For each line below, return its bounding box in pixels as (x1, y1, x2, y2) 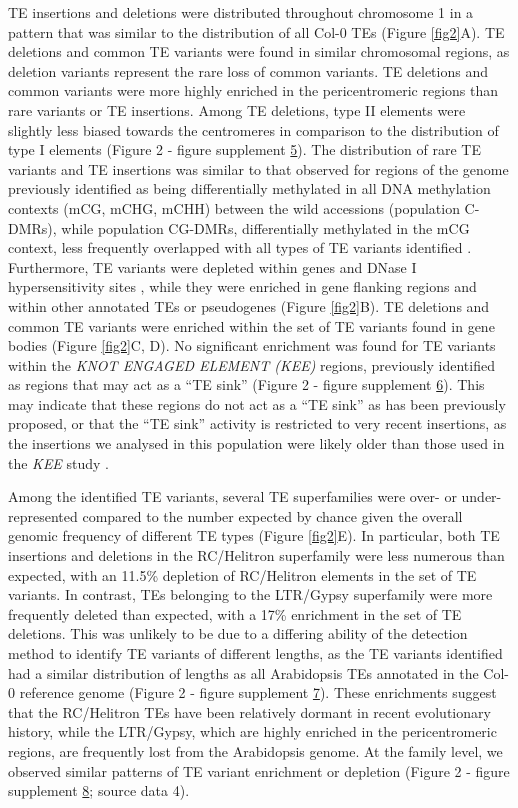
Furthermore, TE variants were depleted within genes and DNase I (8, 256, 417, 277)
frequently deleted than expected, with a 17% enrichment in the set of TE (8, 603, 462, 624)
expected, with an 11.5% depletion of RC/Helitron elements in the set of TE (8, 564, 477, 585)
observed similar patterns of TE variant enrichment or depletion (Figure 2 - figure (8, 760, 510, 781)
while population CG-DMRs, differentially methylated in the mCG (61, 217, 470, 238)
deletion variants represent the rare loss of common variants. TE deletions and (8, 60, 488, 81)
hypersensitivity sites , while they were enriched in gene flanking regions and (8, 276, 477, 297)
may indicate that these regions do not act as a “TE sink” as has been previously (8, 393, 506, 414)
